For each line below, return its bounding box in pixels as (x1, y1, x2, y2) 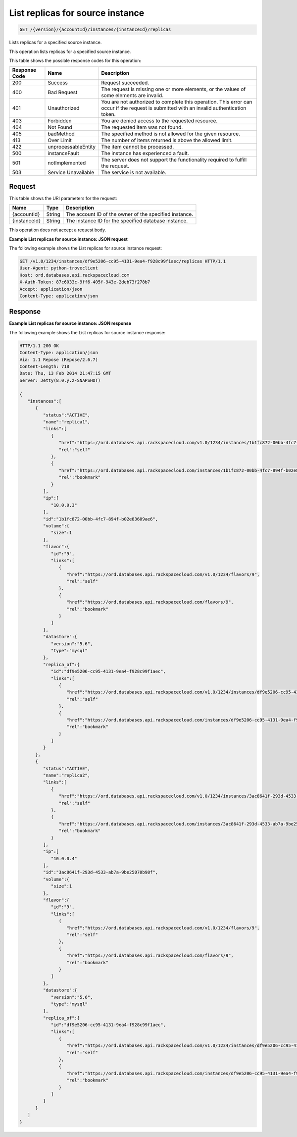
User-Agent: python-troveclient (19, 265, 99, 271)
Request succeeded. (101, 79, 149, 86)
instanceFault (48, 150, 79, 157)
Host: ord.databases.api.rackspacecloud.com (19, 272, 130, 278)
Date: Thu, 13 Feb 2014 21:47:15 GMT (19, 370, 111, 376)
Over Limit (48, 137, 72, 144)
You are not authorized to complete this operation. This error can (101, 99, 252, 105)
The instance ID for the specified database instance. (66, 217, 188, 224)
